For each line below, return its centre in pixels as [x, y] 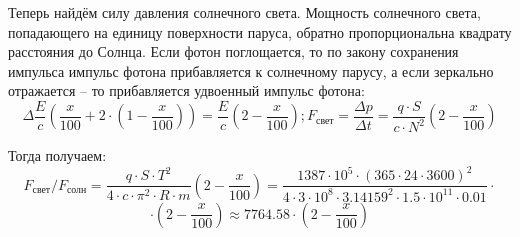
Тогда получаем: [57, 155]
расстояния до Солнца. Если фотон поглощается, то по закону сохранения [233, 51]
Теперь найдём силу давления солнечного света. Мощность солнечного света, [244, 12]
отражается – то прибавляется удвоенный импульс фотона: [186, 90]
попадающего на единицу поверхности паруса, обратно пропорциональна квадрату [260, 31]
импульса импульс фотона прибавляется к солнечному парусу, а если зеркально [251, 70]
